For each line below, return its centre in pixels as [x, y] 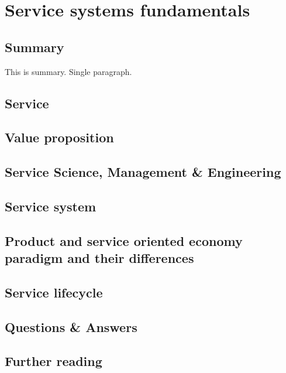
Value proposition [59, 137]
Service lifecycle [54, 292]
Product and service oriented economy [124, 240]
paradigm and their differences [99, 258]
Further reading [54, 361]
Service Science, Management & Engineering [143, 172]
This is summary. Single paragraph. [68, 71]
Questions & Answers [71, 326]
